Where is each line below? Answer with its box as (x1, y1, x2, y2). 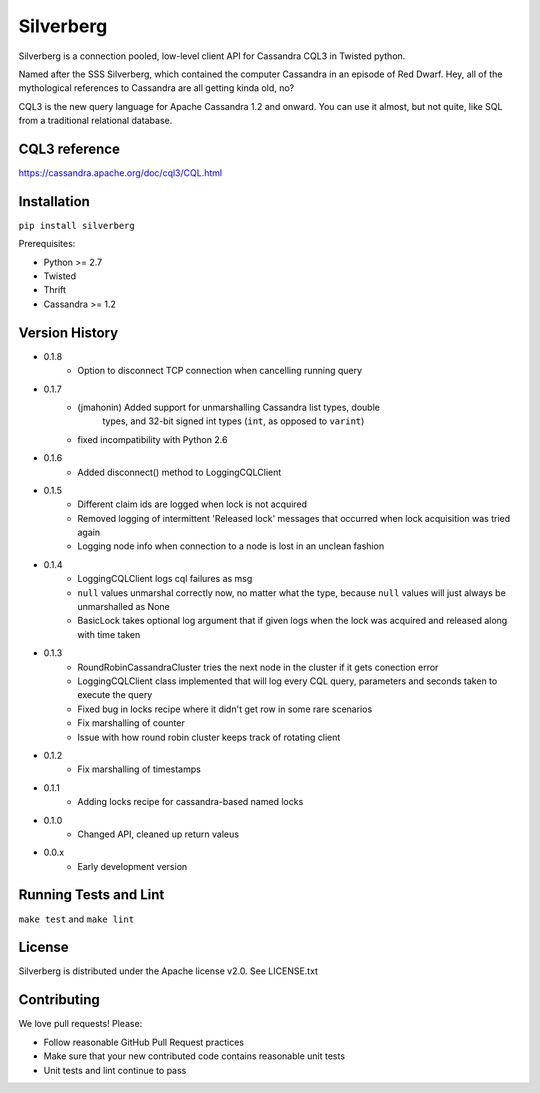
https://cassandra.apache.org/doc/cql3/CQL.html (18, 167, 223, 179)
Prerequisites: (18, 238, 76, 250)
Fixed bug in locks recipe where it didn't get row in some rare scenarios (77, 703, 373, 715)
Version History (18, 324, 119, 341)
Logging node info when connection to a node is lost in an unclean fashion (77, 540, 385, 552)
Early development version (77, 860, 188, 872)
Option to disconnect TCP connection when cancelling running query (77, 365, 363, 377)
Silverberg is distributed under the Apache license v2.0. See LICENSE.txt (18, 965, 319, 977)
